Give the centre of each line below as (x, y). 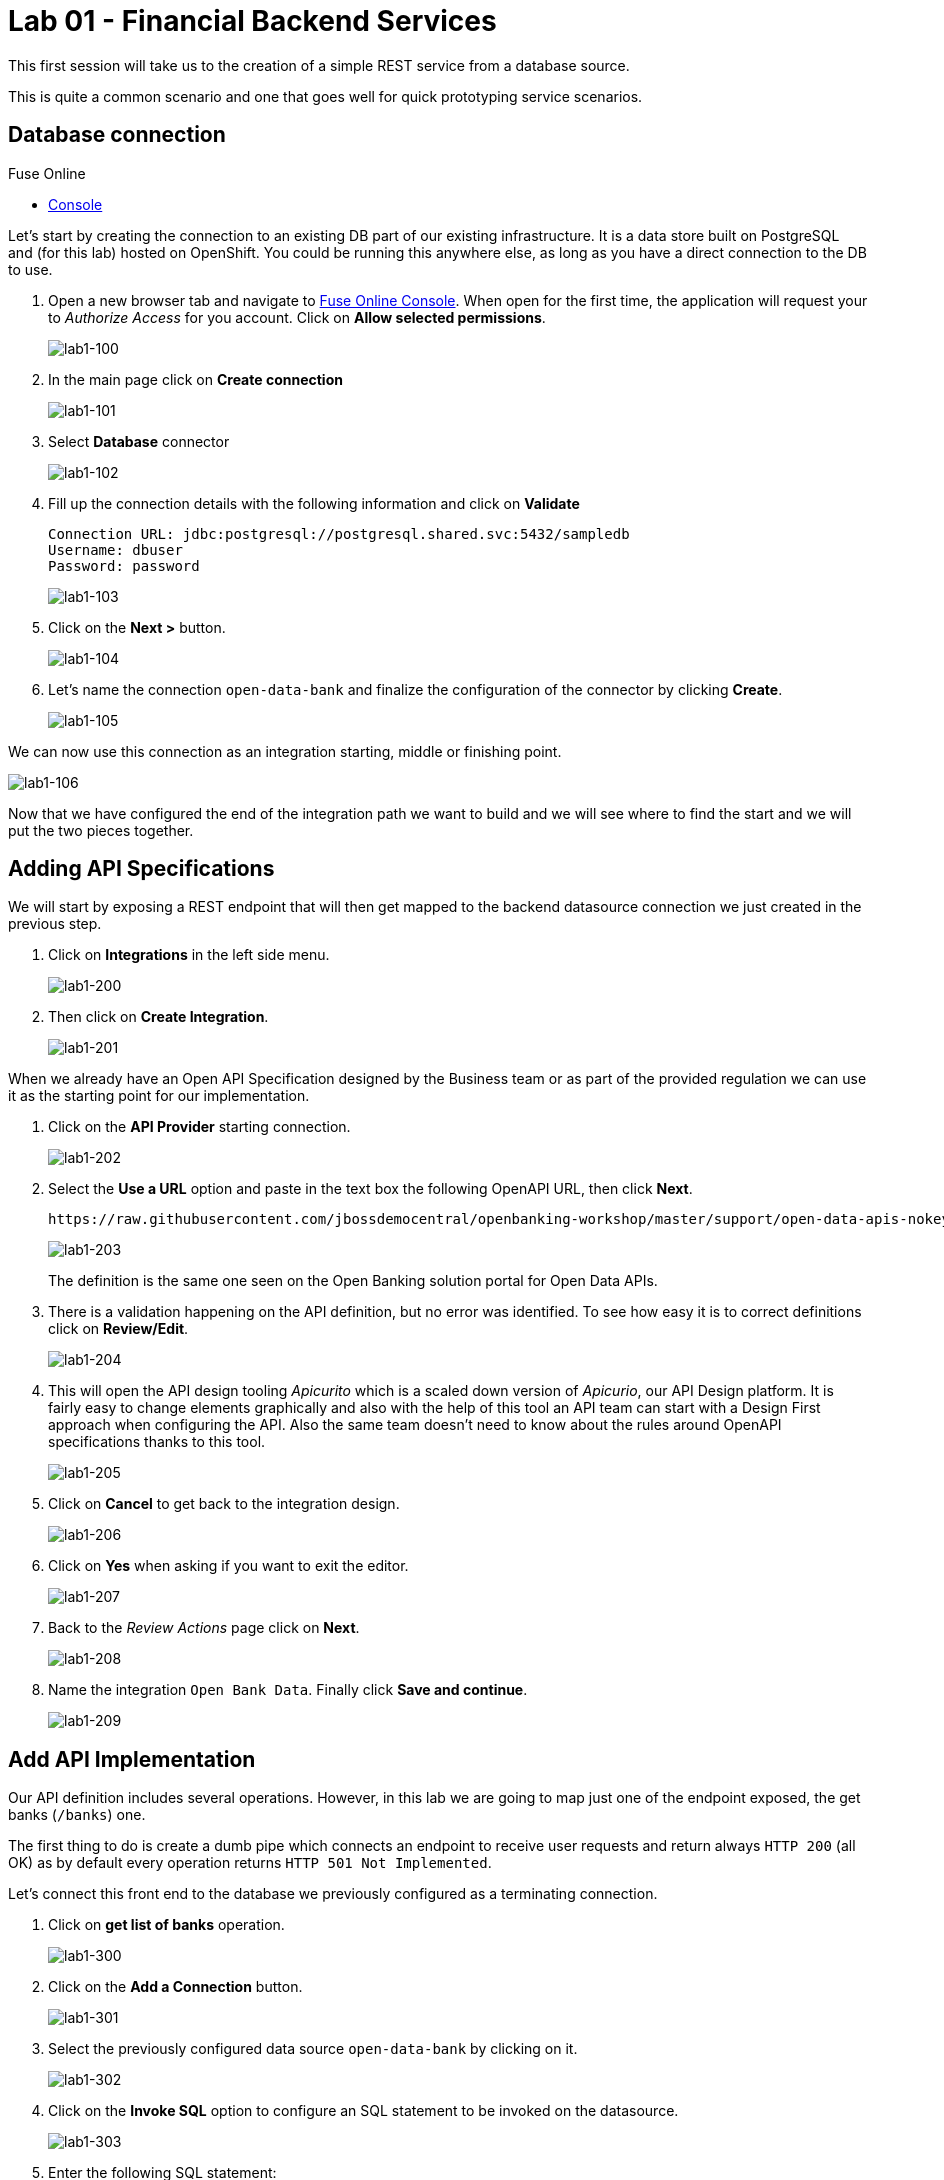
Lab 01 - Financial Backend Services (252, 21)
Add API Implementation (132, 1759)
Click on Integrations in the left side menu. (189, 955)
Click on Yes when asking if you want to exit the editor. (228, 1566)
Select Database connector (139, 441)
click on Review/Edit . (118, 1329)
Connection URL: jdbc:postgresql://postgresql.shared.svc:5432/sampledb (339, 533)
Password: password (124, 565)
